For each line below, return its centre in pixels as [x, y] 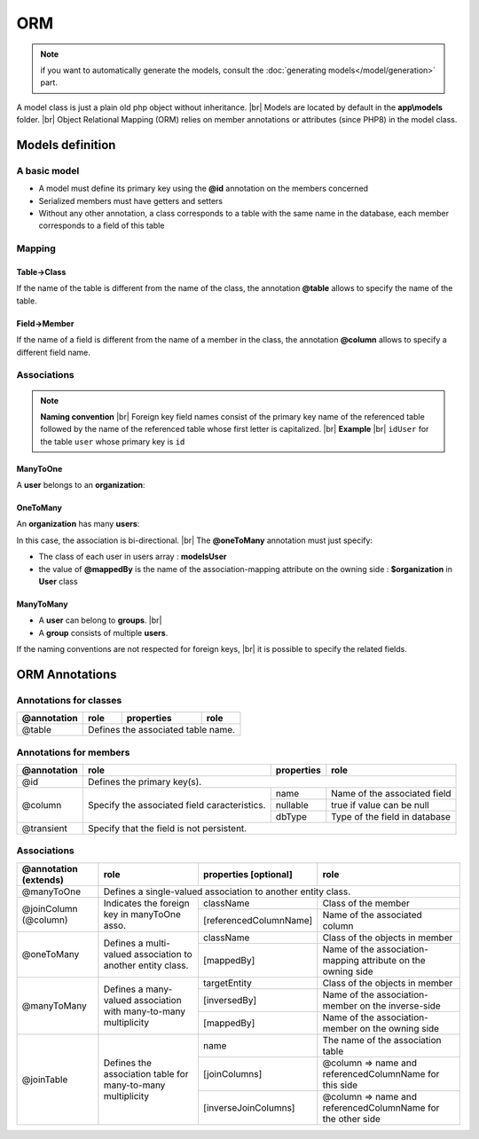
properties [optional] [247, 874]
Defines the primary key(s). [145, 782]
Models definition [66, 145]
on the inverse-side [400, 1005]
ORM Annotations [67, 675]
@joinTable [45, 1080]
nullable [292, 805]
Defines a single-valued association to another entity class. [227, 892]
